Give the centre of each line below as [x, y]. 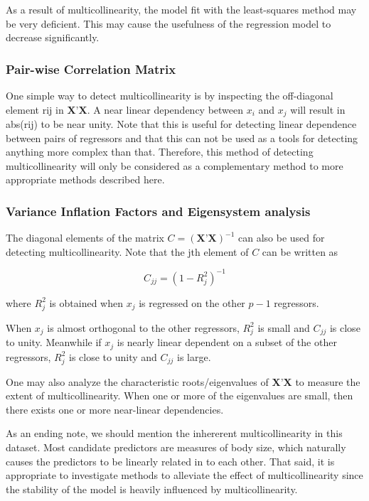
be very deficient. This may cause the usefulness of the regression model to [169, 23]
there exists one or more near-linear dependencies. [115, 409]
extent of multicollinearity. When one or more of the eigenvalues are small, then [180, 395]
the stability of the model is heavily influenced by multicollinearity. [152, 489]
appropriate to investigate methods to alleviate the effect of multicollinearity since [184, 475]
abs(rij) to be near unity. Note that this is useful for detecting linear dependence [181, 124]
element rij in [35, 109]
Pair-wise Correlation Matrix [91, 69]
